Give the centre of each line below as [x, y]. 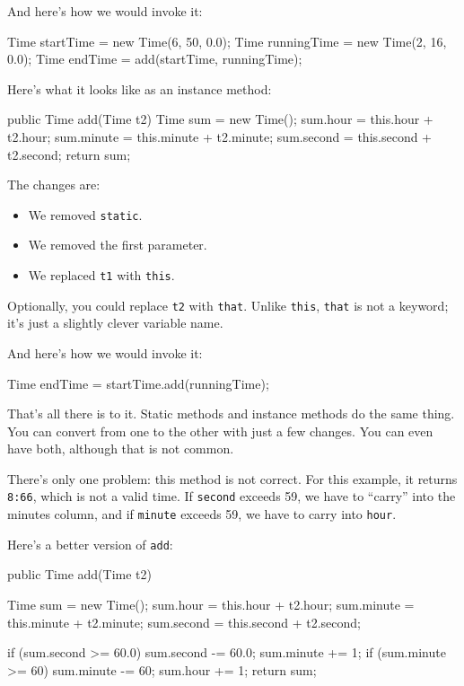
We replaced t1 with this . [101, 275]
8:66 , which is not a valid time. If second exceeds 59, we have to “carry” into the [232, 496]
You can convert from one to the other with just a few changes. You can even [220, 431]
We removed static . [85, 214]
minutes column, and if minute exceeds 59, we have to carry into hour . [202, 514]
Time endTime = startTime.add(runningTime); [138, 383]
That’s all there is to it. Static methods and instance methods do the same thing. [231, 413]
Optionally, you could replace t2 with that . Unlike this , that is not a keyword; [228, 305]
